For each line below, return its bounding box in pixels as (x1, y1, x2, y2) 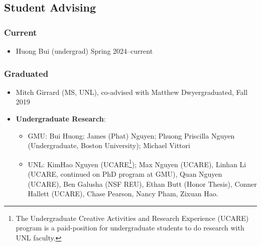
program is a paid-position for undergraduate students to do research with (16, 222, 244, 233)
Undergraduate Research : (16, 113, 106, 124)
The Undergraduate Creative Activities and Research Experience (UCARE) (16, 212, 249, 223)
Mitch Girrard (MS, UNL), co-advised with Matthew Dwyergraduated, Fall (16, 86, 248, 97)
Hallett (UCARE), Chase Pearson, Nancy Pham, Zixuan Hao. (28, 188, 218, 199)
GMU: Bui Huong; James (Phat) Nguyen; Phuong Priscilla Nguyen (28, 130, 235, 141)
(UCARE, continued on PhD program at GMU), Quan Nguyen (28, 169, 222, 179)
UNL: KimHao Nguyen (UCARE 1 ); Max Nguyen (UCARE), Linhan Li (28, 157, 246, 169)
